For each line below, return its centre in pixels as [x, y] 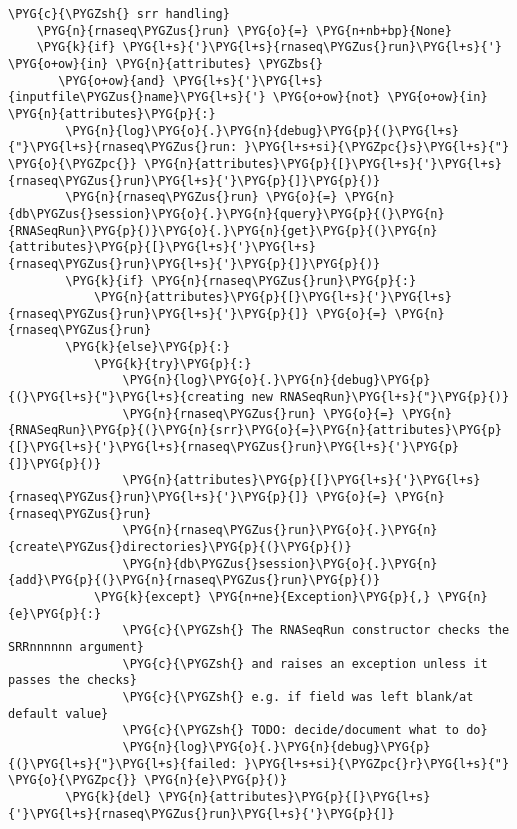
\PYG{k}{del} [108, 796]
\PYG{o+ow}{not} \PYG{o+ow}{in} [380, 97]
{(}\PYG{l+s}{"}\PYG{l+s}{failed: [123, 763]
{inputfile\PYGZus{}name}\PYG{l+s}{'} [137, 97]
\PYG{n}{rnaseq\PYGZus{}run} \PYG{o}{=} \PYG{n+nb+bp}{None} [244, 30]
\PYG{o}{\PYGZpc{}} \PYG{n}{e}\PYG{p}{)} [148, 780]
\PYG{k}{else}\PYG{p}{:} [147, 347]
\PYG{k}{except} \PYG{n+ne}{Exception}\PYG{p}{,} [262, 596]
